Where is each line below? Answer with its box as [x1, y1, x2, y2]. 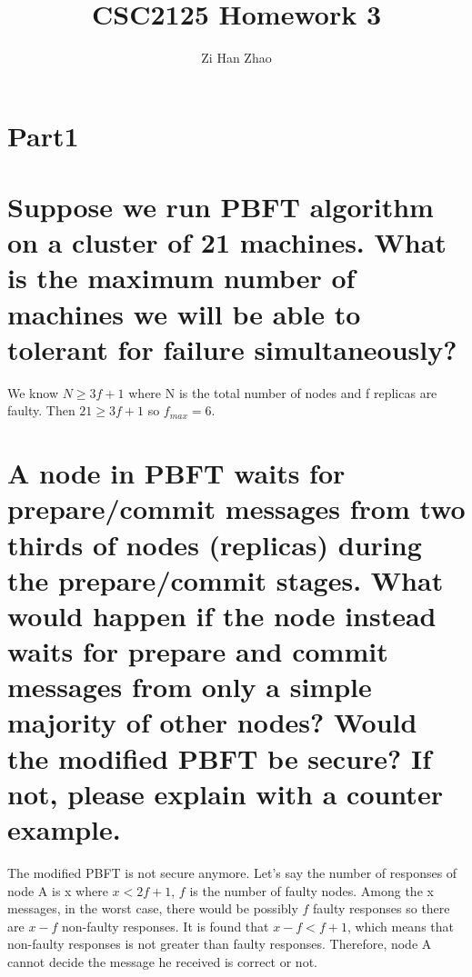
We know [7, 383, 58, 402]
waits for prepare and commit [7, 633, 388, 670]
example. [7, 811, 121, 848]
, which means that [346, 916, 454, 935]
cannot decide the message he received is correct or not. [7, 952, 317, 971]
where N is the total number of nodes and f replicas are [128, 383, 437, 402]
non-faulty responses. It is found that [62, 916, 269, 935]
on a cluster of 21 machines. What [7, 224, 447, 261]
